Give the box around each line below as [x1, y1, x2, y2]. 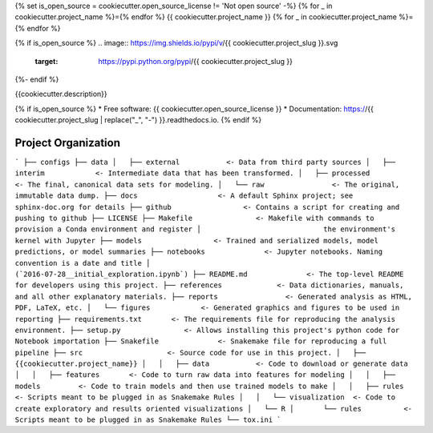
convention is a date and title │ [14, 259, 151, 267]
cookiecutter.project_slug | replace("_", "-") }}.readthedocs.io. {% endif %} [14, 115, 262, 125]
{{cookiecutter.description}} [14, 89, 107, 99]
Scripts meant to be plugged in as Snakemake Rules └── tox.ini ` [14, 415, 282, 424]
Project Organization [14, 136, 120, 150]
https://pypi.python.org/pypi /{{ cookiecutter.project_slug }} [98, 56, 293, 66]
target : [34, 56, 59, 66]
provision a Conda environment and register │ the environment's [14, 225, 396, 234]
